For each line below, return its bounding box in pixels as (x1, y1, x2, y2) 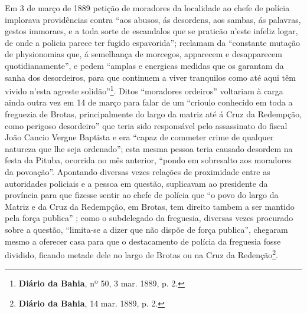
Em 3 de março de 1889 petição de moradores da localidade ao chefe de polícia (5, 2, 290, 14)
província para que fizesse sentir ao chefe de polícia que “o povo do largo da (5, 189, 279, 201)
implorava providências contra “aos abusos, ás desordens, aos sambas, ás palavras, (5, 13, 301, 25)
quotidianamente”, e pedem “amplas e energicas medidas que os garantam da (5, 59, 284, 71)
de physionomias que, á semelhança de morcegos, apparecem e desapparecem (5, 48, 282, 60)
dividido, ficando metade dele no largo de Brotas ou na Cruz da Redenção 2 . (5, 247, 278, 261)
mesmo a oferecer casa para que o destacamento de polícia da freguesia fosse (5, 235, 281, 247)
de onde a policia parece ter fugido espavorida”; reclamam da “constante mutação (5, 36, 300, 48)
